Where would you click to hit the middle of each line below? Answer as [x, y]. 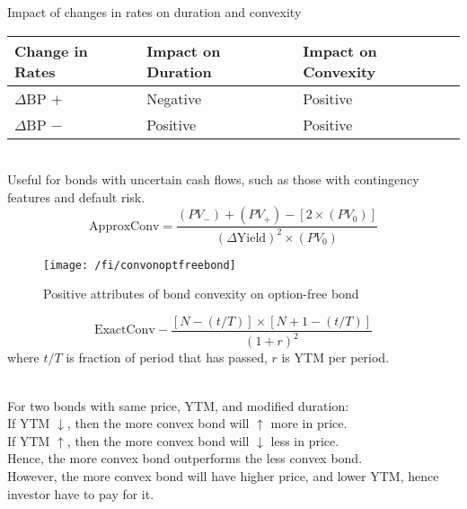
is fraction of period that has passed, [167, 357]
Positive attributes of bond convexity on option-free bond [201, 294]
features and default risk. [76, 196]
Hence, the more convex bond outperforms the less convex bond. [185, 458]
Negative [174, 98]
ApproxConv [124, 226]
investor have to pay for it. [81, 493]
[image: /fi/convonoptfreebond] [140, 265]
